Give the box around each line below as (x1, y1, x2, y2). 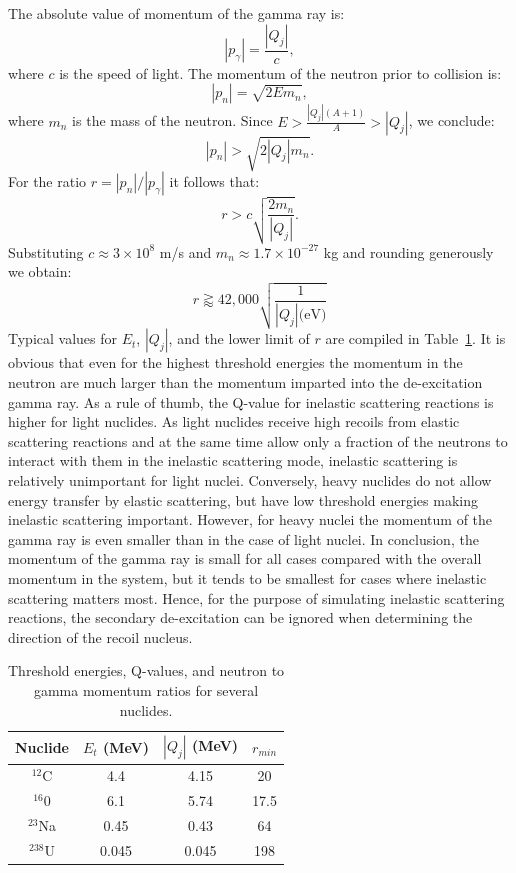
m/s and (159, 241, 212, 262)
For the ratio (8, 171, 87, 192)
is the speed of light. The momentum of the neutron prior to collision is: (59, 62, 502, 83)
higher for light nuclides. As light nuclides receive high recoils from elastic (8, 411, 460, 432)
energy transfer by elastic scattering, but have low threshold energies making (8, 489, 478, 510)
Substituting (8, 241, 84, 262)
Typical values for (8, 328, 118, 349)
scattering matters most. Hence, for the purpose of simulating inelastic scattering (8, 587, 505, 608)
